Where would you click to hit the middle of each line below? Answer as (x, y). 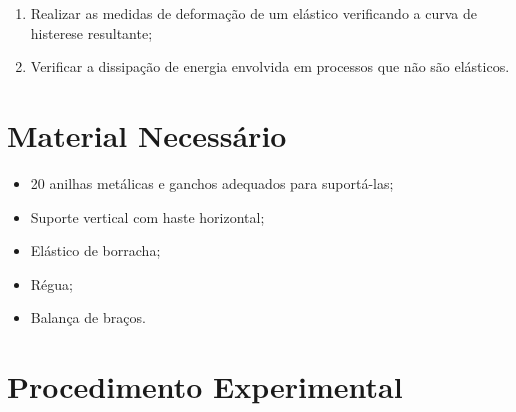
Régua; (51, 283)
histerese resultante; (91, 32)
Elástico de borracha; (95, 250)
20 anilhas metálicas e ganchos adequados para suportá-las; (212, 182)
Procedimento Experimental (205, 386)
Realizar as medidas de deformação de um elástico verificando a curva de (253, 13)
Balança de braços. (88, 317)
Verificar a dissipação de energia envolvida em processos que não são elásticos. (270, 66)
